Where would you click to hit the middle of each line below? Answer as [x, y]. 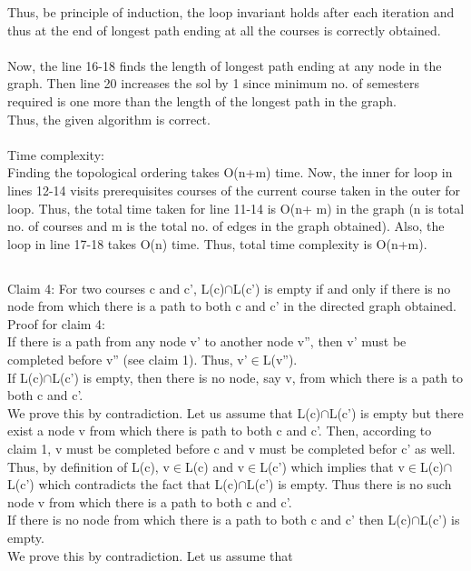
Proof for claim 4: [57, 323]
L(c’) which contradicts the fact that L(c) [123, 484]
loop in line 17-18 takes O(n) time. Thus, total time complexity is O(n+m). [217, 243]
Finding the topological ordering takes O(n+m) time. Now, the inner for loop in [230, 172]
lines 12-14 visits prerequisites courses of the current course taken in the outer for [234, 190]
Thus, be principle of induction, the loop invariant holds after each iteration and [231, 12]
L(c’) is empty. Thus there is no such [349, 484]
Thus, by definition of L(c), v [88, 466]
